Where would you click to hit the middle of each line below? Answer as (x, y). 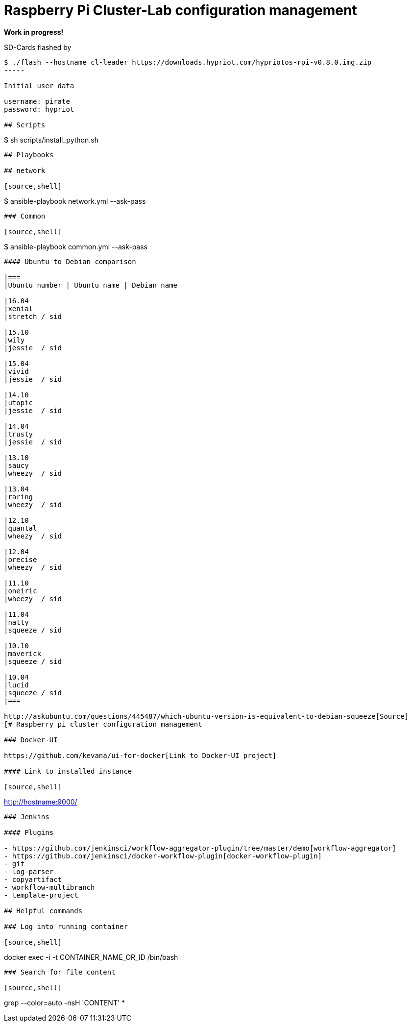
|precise (21, 559)
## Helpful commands (43, 911)
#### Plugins (29, 832)
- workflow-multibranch (49, 887)
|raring (19, 497)
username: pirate (37, 101)
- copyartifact (33, 879)
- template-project (41, 895)
